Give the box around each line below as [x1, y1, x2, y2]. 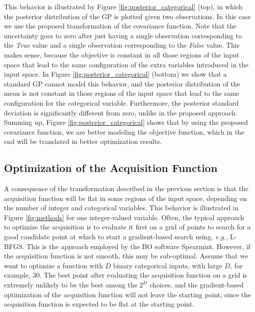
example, [4, 270, 31, 280]
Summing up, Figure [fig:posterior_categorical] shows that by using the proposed [4, 117, 248, 127]
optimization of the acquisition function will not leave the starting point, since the [4, 289, 251, 299]
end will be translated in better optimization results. [4, 136, 162, 146]
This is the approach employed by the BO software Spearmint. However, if [26, 241, 251, 251]
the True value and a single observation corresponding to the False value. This [4, 40, 240, 50]
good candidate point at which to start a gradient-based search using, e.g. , [4, 231, 228, 242]
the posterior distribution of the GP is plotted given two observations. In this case [4, 11, 251, 21]
